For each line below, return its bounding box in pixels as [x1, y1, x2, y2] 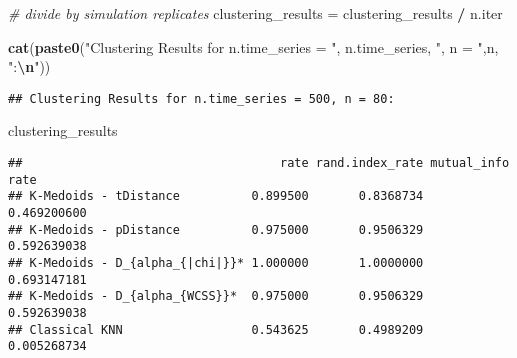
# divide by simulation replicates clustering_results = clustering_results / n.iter [8, 3, 503, 23]
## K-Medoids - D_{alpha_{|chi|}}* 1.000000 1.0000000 [8, 255, 424, 270]
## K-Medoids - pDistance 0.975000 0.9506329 [8, 222, 424, 237]
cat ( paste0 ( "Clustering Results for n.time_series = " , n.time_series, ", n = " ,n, [8, 36, 499, 57]
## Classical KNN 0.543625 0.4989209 [8, 322, 424, 337]
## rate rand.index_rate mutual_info [8, 156, 510, 171]
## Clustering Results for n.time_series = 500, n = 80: [8, 91, 395, 106]
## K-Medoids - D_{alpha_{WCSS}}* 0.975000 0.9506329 [8, 289, 424, 304]
